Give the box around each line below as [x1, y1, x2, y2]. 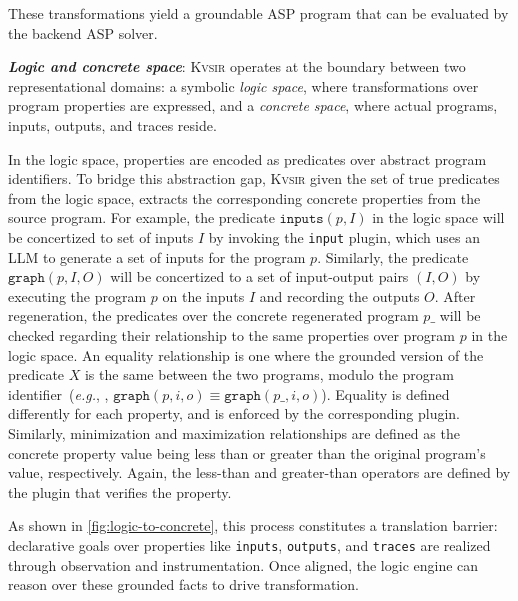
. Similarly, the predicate [317, 246, 469, 267]
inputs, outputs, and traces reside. [8, 114, 217, 135]
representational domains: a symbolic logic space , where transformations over [8, 75, 479, 96]
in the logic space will [372, 207, 505, 228]
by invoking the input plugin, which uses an [208, 226, 481, 247]
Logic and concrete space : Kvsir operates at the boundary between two [8, 56, 466, 77]
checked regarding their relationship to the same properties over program [8, 324, 456, 345]
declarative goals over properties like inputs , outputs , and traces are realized [8, 534, 491, 555]
